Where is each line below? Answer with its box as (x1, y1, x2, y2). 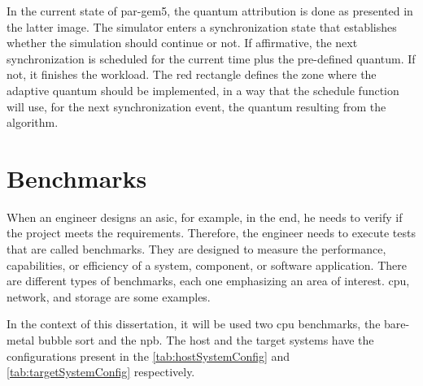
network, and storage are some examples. (7, 288, 211, 305)
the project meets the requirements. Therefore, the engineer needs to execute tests (7, 224, 416, 241)
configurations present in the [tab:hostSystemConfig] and (7, 347, 290, 364)
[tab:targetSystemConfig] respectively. (7, 363, 195, 380)
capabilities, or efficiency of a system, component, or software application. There (7, 256, 407, 273)
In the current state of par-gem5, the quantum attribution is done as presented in (7, 2, 413, 19)
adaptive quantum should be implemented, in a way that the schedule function (7, 81, 399, 98)
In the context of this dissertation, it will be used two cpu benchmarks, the (7, 315, 381, 332)
